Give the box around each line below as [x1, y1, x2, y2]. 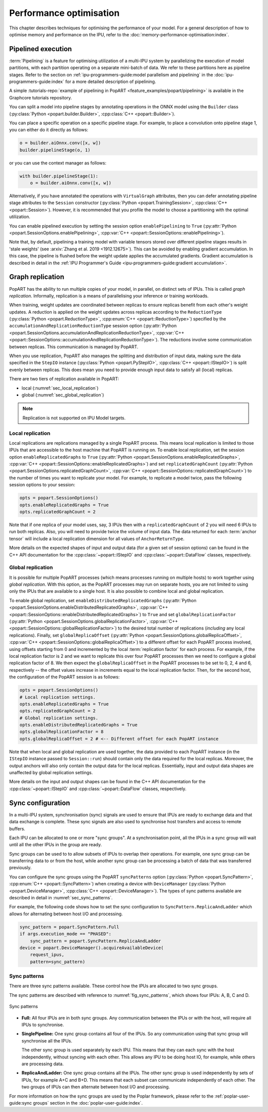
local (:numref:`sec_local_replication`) [21, 385, 99, 391]
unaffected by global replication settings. [9, 770, 93, 776]
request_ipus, [30, 952, 65, 957]
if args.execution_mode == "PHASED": [19, 931, 112, 937]
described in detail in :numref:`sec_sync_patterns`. [9, 895, 113, 901]
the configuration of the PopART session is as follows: [9, 674, 120, 680]
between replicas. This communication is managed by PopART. [9, 343, 138, 350]
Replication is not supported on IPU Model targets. [22, 415, 126, 421]
